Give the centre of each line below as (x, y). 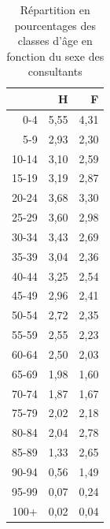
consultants (55, 71)
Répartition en (55, 9)
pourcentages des (55, 25)
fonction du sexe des (55, 56)
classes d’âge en (55, 41)
